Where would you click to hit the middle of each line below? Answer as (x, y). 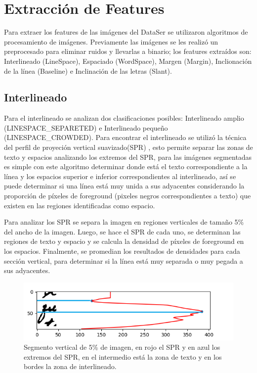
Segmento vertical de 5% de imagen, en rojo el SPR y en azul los (122, 347)
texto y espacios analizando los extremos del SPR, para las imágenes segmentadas (128, 157)
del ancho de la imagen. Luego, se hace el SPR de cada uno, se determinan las (122, 231)
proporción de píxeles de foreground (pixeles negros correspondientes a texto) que (128, 196)
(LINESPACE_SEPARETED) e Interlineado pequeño (86, 127)
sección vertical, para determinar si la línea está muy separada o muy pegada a (124, 260)
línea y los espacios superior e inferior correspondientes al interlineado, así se (120, 176)
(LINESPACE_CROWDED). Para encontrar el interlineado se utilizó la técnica (125, 137)
